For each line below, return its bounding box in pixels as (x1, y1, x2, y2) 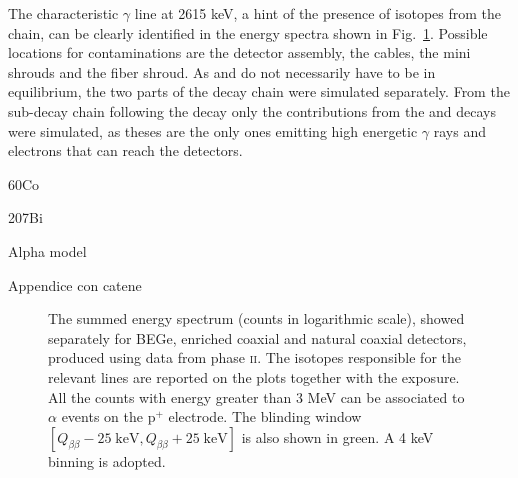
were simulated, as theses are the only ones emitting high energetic (8, 120, 418, 141)
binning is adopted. (48, 450, 166, 471)
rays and (433, 120, 486, 141)
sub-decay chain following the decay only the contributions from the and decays (8, 100, 496, 121)
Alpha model (8, 240, 87, 261)
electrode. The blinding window (168, 406, 362, 427)
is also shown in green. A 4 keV (241, 426, 434, 447)
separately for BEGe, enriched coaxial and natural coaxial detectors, (48, 327, 467, 348)
